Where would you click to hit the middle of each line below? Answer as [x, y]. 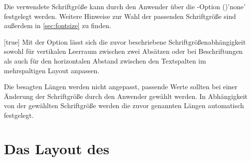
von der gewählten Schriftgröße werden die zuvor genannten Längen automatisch [124, 105]
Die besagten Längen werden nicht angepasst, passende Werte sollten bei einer [121, 87]
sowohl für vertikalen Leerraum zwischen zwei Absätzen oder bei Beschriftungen [123, 51]
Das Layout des [57, 148]
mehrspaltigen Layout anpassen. [52, 70]
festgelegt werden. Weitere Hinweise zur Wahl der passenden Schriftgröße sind [120, 16]
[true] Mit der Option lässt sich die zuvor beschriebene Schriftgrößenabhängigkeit [125, 41]
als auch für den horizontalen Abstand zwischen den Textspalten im [105, 60]
